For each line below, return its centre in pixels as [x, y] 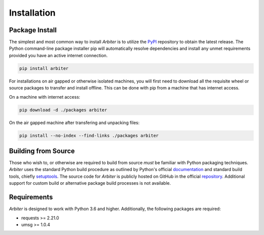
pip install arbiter [44, 68]
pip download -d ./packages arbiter [63, 110]
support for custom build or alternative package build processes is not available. [90, 183]
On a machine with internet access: [45, 97]
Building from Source [42, 151]
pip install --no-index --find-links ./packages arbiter [89, 135]
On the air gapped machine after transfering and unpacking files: [74, 123]
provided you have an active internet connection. [58, 55]
